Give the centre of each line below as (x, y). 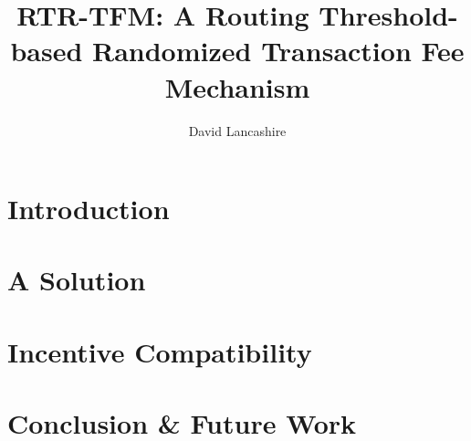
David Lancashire (237, 130)
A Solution (77, 280)
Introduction (89, 209)
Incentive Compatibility (160, 351)
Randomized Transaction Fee (278, 51)
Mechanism (237, 86)
